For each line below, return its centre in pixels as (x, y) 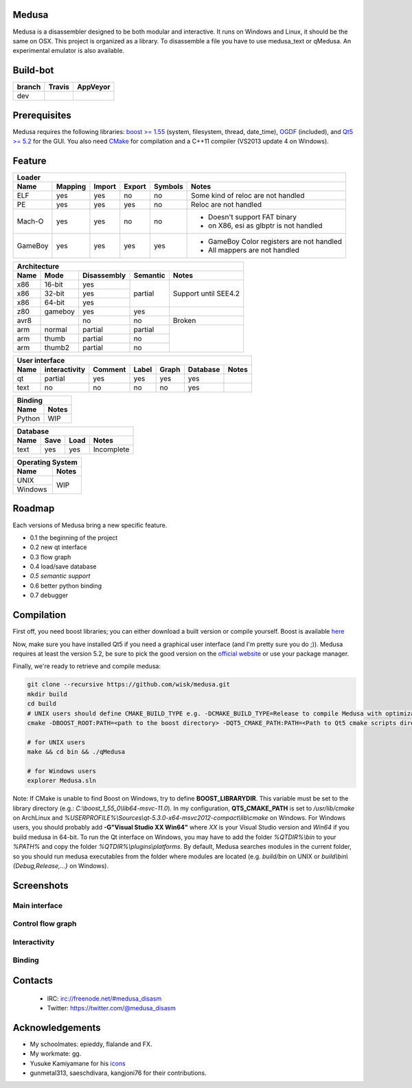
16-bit (54, 285)
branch (29, 87)
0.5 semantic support (60, 576)
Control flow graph (45, 924)
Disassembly (104, 276)
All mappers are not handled (254, 250)
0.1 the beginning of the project (74, 537)
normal (56, 330)
